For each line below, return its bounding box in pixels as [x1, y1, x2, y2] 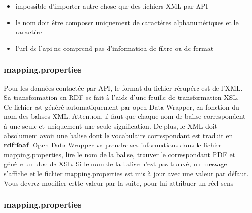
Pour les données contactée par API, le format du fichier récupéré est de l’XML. [4, 82, 243, 93]
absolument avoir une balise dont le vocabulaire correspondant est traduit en [4, 130, 233, 140]
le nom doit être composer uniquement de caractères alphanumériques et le [15, 17, 239, 27]
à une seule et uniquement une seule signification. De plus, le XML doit [4, 120, 217, 131]
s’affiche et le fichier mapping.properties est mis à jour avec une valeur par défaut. [4, 168, 249, 178]
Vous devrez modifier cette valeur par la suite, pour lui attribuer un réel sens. [4, 178, 235, 188]
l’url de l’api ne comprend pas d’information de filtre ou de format [15, 43, 214, 53]
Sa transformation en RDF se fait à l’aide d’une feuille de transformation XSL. [4, 92, 239, 102]
